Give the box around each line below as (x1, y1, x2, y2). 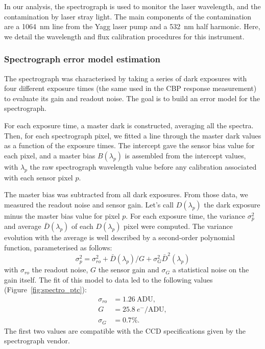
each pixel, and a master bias (4, 150, 95, 160)
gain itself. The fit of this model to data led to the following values (4, 274, 213, 285)
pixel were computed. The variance (124, 221, 233, 231)
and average (4, 221, 41, 231)
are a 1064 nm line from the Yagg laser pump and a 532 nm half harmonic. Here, (4, 21, 260, 32)
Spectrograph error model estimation (4, 53, 160, 65)
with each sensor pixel (4, 172, 73, 182)
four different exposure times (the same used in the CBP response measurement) (4, 83, 257, 94)
